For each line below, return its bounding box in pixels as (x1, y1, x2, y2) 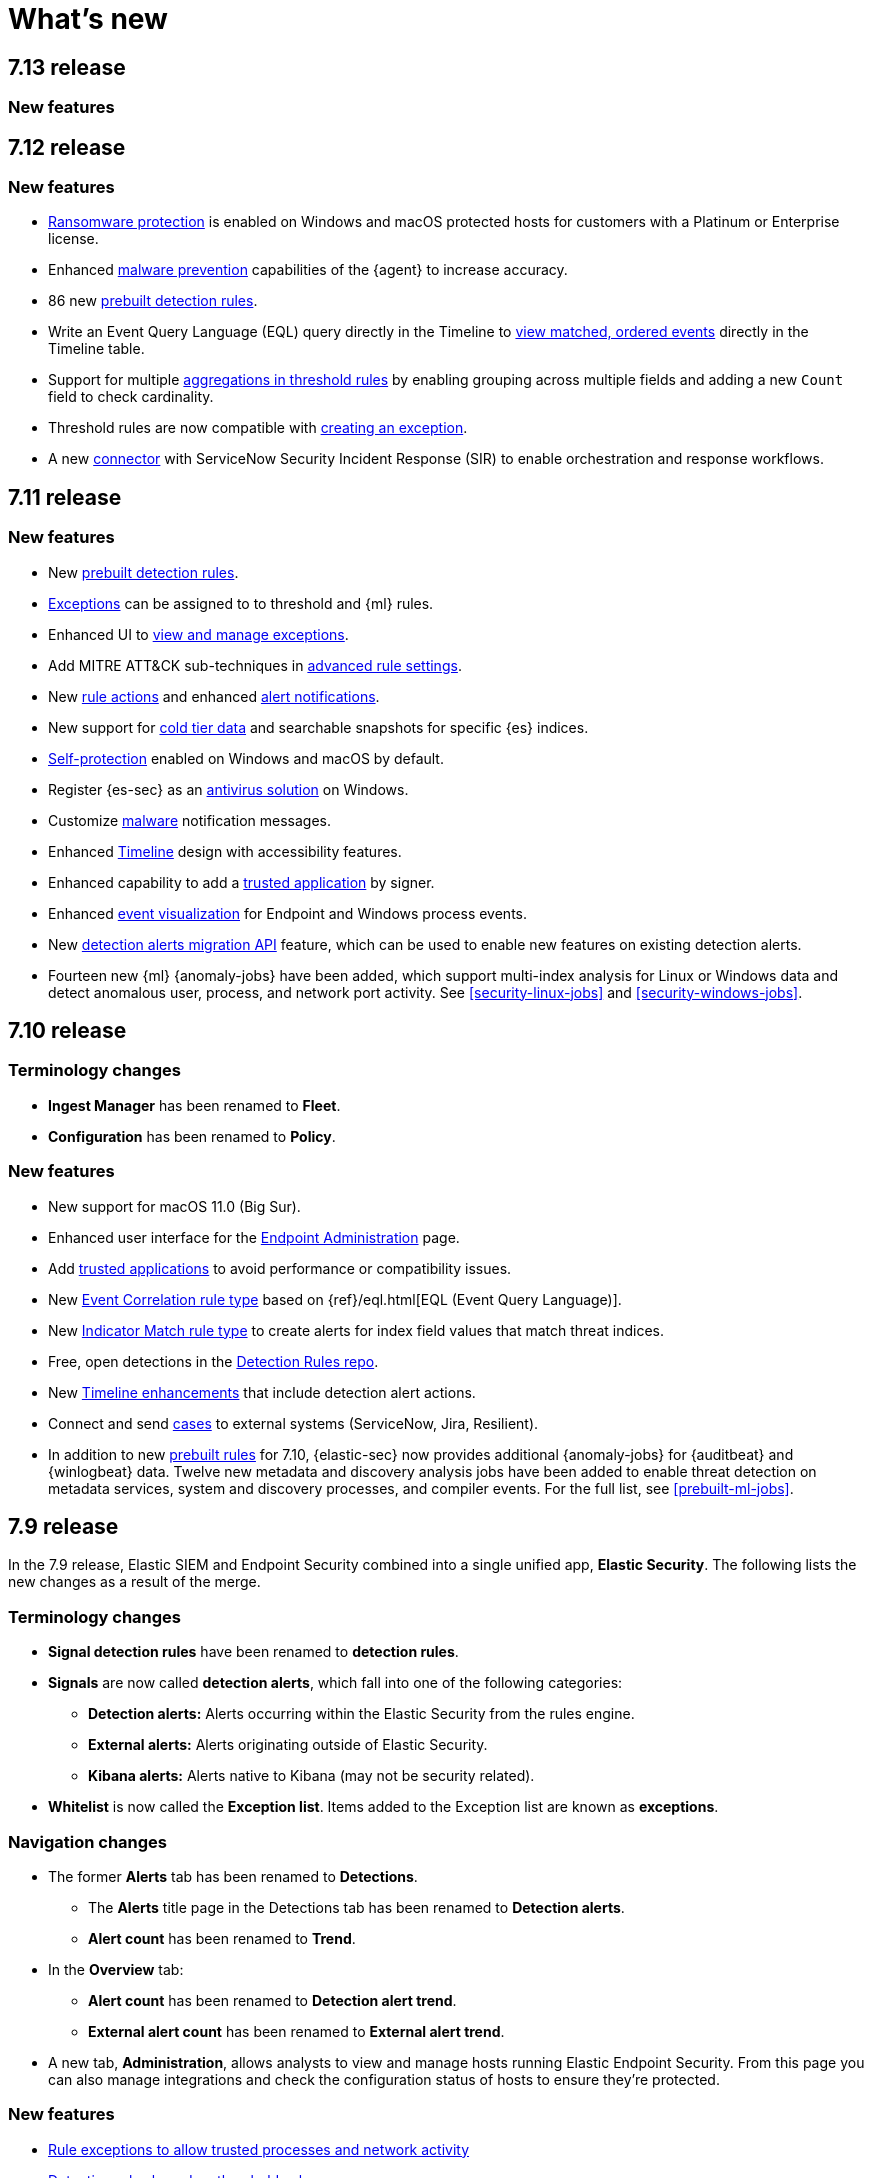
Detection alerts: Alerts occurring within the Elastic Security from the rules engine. (88, 1705, 635, 1723)
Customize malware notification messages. (48, 811, 332, 829)
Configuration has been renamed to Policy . (48, 1127, 336, 1145)
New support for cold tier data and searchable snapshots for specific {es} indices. (48, 718, 589, 736)
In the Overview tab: (48, 1960, 184, 1978)
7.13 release (8, 54, 126, 80)
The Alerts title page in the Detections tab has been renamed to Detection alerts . (88, 1898, 625, 1916)
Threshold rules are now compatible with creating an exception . (48, 419, 468, 437)
